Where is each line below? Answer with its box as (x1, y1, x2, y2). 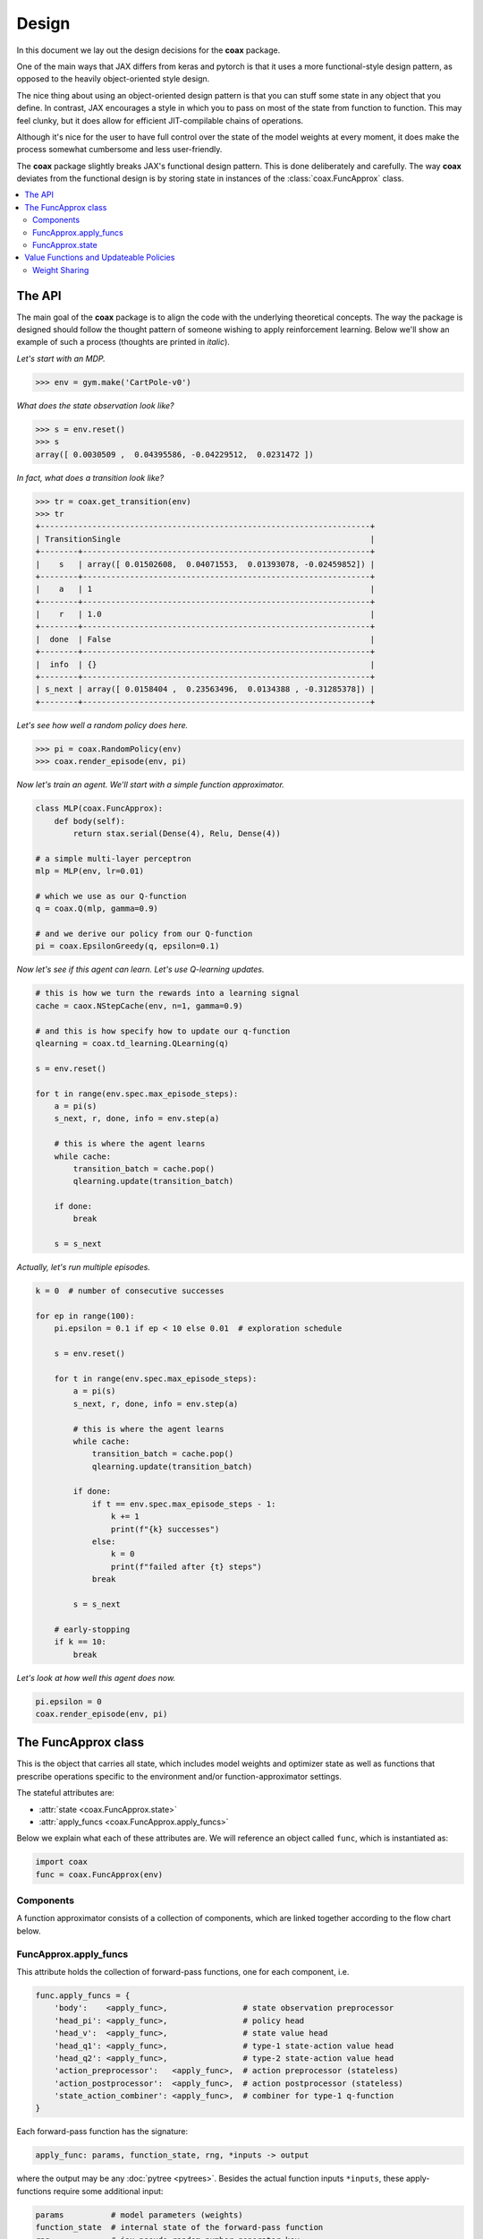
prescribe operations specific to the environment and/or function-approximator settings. (16, 1771, 342, 1781)
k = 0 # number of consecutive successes (35, 1286, 225, 1296)
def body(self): (54, 816, 125, 826)
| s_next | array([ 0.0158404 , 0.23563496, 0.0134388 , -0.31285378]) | (35, 684, 376, 694)
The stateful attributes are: (16, 1788, 115, 1798)
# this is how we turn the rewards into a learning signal (35, 988, 300, 999)
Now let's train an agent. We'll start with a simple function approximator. (16, 779, 285, 790)
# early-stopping (54, 1624, 131, 1634)
